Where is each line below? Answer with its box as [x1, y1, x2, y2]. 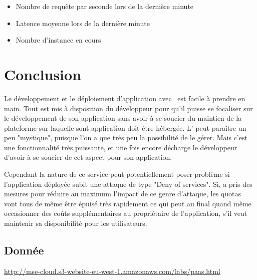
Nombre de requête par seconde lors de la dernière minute [16, 1, 194, 11]
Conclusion [4, 64, 82, 84]
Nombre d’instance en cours [16, 35, 101, 45]
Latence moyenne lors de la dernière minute [16, 18, 150, 28]
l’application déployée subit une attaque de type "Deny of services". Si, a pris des [4, 178, 252, 189]
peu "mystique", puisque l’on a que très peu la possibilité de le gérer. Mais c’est [4, 132, 247, 143]
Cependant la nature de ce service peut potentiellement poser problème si [4, 169, 230, 179]
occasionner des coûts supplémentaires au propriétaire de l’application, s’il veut [4, 208, 247, 218]
